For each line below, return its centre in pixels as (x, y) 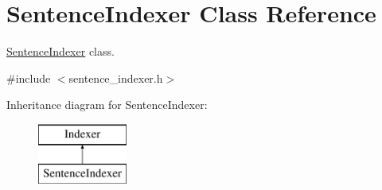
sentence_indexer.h (116, 78)
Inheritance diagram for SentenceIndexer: (107, 105)
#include (29, 78)
